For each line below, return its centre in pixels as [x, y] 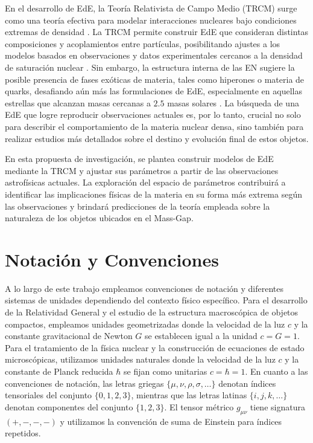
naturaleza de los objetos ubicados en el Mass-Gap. [99, 218]
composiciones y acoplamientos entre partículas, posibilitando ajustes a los [143, 43]
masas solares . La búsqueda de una [233, 102]
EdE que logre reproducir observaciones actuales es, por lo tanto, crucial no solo [153, 115]
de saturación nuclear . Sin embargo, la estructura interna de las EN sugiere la [150, 67]
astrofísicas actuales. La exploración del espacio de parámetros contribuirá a [145, 182]
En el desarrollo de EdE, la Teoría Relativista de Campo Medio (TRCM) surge [151, 8]
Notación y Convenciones [112, 259]
